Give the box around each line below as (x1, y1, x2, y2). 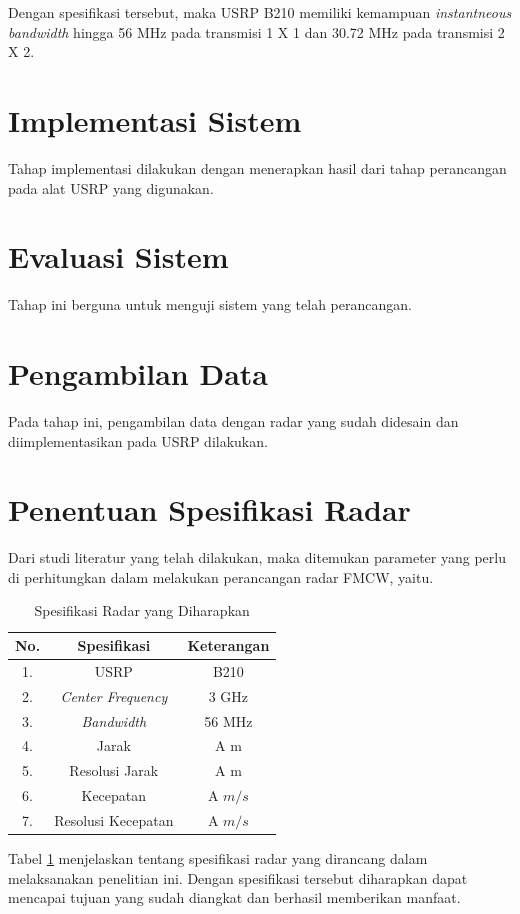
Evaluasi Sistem (8, 236, 229, 277)
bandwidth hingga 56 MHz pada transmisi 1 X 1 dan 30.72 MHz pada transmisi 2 (8, 21, 505, 42)
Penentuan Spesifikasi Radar (8, 489, 411, 530)
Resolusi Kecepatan (54, 809, 174, 830)
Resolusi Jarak (69, 760, 159, 781)
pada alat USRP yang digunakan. (8, 177, 214, 198)
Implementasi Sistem (8, 99, 302, 140)
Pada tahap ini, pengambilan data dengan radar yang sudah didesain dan (8, 410, 459, 431)
